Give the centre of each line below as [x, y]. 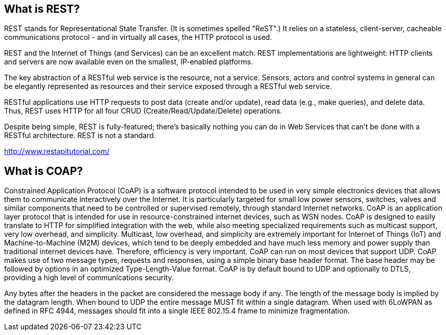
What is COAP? [44, 171]
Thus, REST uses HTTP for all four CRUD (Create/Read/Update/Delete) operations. [143, 111]
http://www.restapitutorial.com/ [57, 151]
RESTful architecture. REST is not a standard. [80, 136]
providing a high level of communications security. [89, 278]
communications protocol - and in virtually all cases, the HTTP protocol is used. [138, 37]
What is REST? [42, 9]
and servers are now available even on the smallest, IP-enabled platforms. [129, 62]
